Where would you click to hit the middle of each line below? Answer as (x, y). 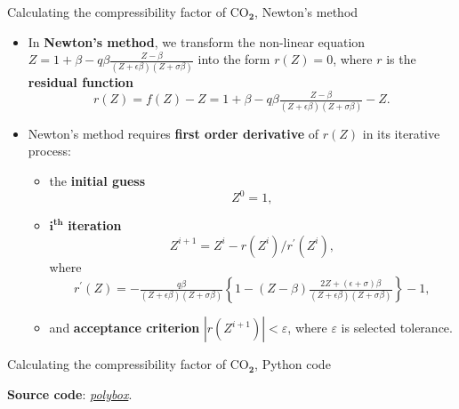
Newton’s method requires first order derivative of (173, 133)
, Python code (293, 364)
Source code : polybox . (70, 393)
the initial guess (97, 180)
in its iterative (401, 133)
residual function (81, 81)
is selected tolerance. (397, 328)
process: (49, 151)
